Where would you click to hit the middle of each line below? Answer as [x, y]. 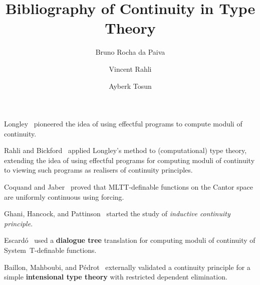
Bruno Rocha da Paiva [130, 52]
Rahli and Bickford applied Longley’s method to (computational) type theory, [125, 150]
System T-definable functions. [50, 250]
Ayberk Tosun [130, 86]
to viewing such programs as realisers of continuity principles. [98, 170]
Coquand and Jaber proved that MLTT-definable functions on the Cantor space [128, 187]
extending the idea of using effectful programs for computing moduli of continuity [129, 160]
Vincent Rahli [130, 68]
